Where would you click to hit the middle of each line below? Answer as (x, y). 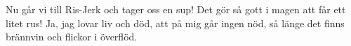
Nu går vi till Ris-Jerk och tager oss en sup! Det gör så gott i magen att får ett (176, 9)
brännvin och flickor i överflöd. (72, 37)
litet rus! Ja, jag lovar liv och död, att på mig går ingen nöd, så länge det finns (175, 23)
